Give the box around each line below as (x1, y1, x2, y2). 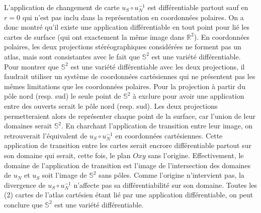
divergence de (4, 179, 46, 190)
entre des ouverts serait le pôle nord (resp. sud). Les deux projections (4, 100, 218, 111)
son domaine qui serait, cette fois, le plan (4, 150, 131, 160)
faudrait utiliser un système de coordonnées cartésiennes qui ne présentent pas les (4, 71, 255, 82)
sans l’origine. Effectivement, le (148, 150, 244, 160)
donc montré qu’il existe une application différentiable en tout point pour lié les (4, 22, 249, 32)
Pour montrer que (4, 61, 59, 72)
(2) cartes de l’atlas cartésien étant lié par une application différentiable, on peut (4, 189, 253, 200)
